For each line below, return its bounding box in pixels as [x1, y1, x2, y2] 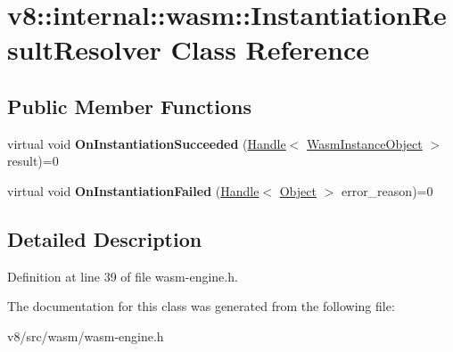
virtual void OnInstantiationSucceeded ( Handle [7, 134, 286, 152]
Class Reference [170, 31, 370, 68]
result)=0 [7, 151, 59, 170]
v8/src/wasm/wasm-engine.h [7, 326, 164, 345]
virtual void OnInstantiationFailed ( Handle [7, 181, 259, 200]
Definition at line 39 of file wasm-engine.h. [7, 266, 238, 285]
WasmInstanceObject [307, 134, 423, 152]
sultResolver [7, 31, 161, 68]
